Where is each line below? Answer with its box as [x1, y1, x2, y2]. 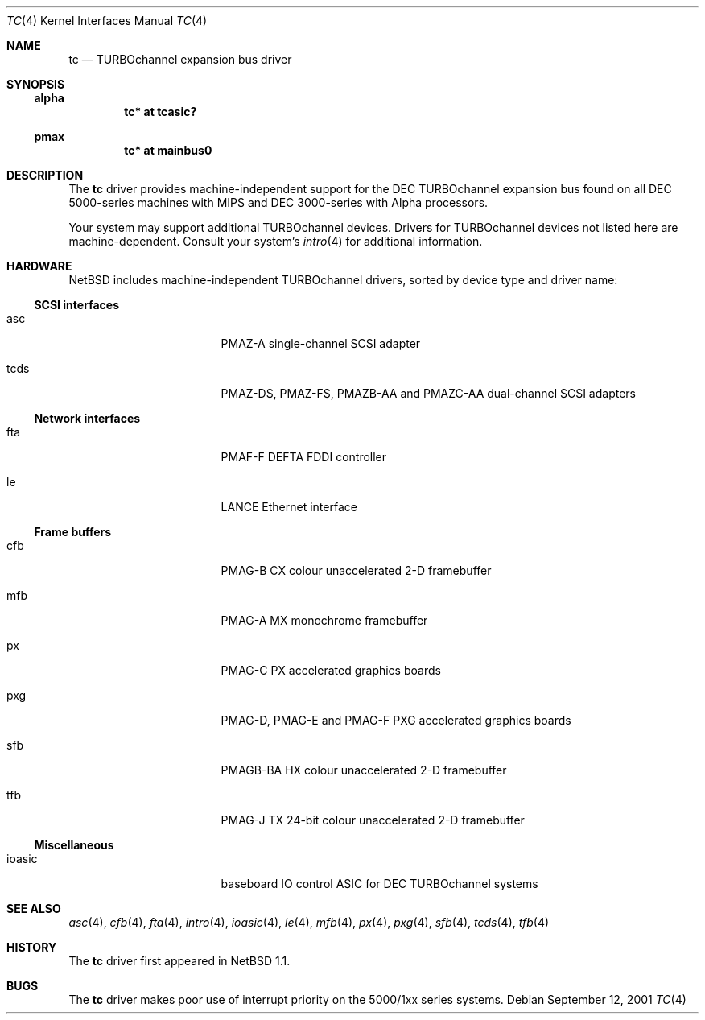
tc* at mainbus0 [124, 143, 212, 157]
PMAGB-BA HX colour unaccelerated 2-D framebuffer [221, 763, 507, 777]
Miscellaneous [34, 838, 114, 852]
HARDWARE [6, 259, 72, 273]
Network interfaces [34, 411, 141, 425]
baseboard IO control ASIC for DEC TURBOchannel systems [221, 877, 538, 890]
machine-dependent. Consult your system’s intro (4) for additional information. [68, 234, 483, 248]
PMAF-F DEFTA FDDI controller [221, 450, 387, 464]
